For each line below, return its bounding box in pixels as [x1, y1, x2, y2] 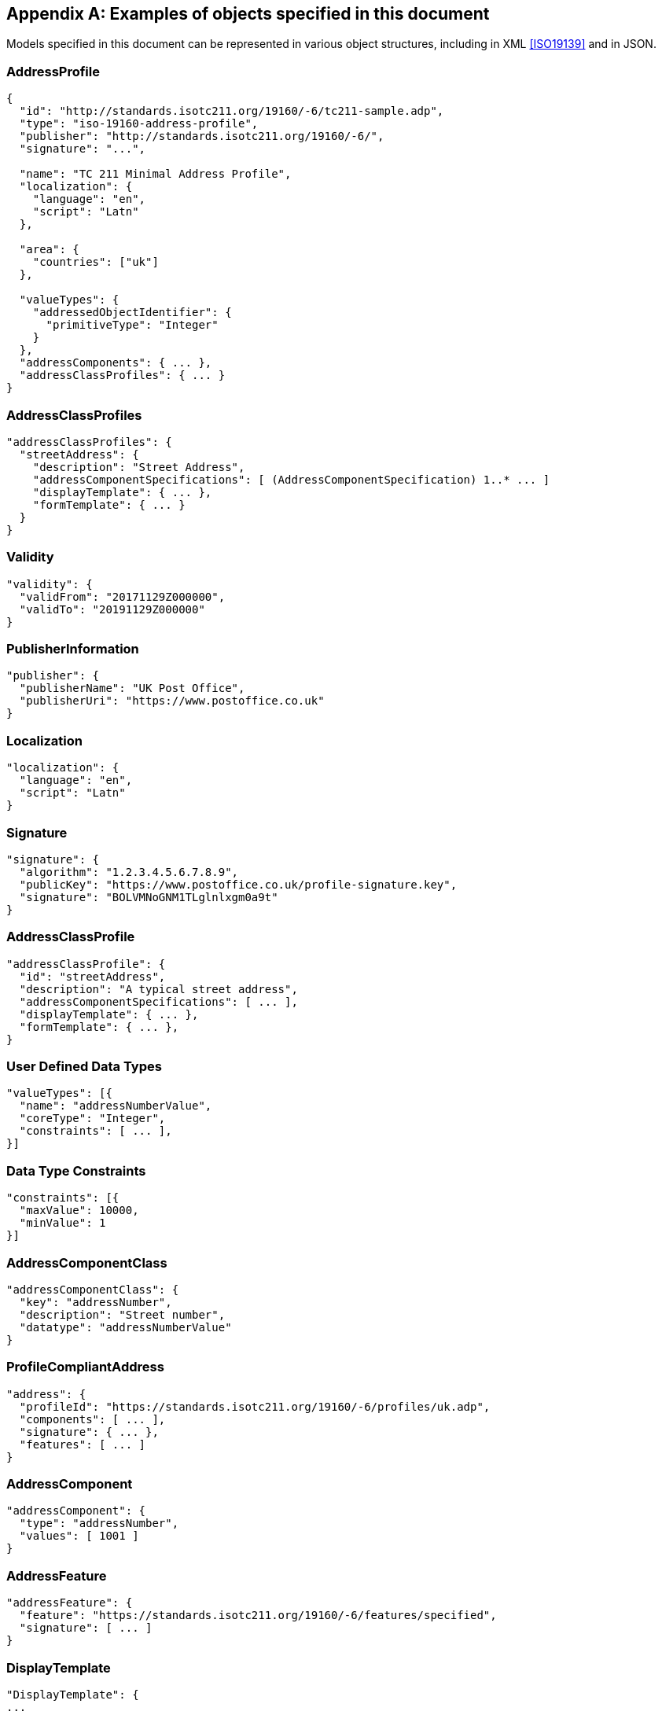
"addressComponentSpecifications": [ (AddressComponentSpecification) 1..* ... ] [32, 473, 550, 486]
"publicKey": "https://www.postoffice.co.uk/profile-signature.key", [19, 878, 458, 891]
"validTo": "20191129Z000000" [19, 602, 205, 616]
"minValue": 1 [19, 1216, 106, 1230]
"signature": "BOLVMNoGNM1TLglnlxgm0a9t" [19, 890, 278, 904]
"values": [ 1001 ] [19, 1529, 139, 1543]
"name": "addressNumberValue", [19, 1099, 212, 1113]
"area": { [19, 243, 79, 256]
